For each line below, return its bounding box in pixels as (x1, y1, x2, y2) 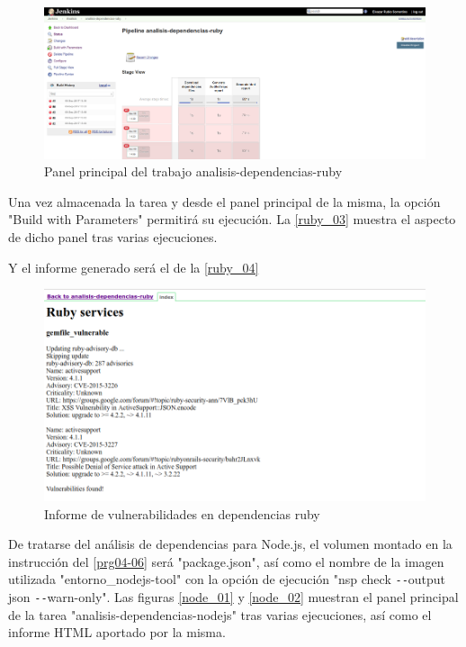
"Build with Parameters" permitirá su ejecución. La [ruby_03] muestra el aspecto (8, 210, 456, 229)
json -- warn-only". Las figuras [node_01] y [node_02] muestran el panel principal (8, 587, 459, 606)
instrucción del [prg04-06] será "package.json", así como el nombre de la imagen (8, 552, 444, 571)
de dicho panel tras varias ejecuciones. (8, 228, 218, 247)
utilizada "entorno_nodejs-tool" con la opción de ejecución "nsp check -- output (8, 570, 446, 589)
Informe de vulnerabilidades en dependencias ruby (44, 504, 320, 523)
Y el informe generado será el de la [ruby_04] (8, 257, 259, 276)
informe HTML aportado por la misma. (8, 623, 226, 642)
